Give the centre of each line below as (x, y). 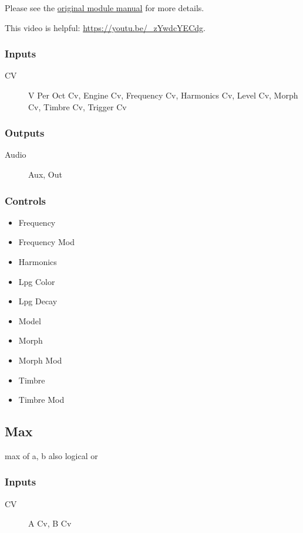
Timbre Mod (41, 400)
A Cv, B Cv (50, 523)
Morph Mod (40, 360)
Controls (26, 200)
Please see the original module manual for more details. (105, 8)
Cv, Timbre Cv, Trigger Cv (78, 106)
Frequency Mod (46, 242)
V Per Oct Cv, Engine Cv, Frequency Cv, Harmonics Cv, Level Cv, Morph (163, 95)
